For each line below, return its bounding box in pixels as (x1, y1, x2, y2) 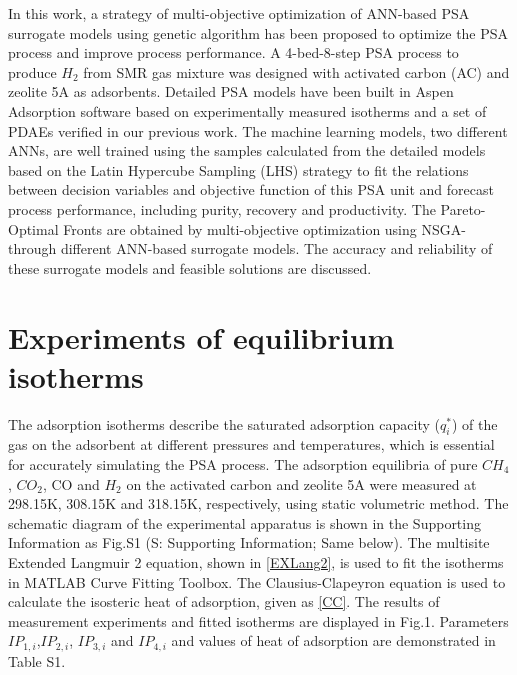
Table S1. (8, 650, 66, 671)
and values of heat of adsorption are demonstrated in (171, 630, 496, 651)
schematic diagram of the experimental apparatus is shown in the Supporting (8, 512, 481, 533)
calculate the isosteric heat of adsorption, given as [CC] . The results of (8, 591, 440, 612)
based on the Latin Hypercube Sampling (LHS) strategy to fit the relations (8, 159, 469, 180)
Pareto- (440, 198, 486, 219)
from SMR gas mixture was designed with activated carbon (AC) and (83, 61, 510, 82)
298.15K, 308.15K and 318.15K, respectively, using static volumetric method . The (8, 493, 509, 514)
